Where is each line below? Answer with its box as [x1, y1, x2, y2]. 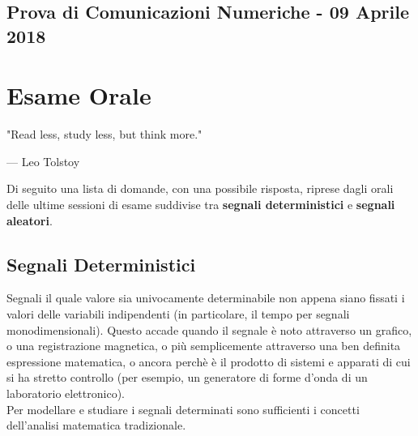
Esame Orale [6, 79, 151, 112]
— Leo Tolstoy [6, 152, 80, 169]
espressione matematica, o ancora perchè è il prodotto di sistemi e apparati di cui [6, 353, 411, 370]
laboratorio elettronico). [6, 385, 125, 402]
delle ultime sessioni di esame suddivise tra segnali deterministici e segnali [6, 196, 395, 213]
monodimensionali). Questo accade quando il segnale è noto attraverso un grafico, [6, 321, 412, 338]
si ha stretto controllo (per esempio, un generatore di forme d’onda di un [6, 369, 368, 386]
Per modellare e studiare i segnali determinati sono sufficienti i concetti [6, 400, 360, 417]
